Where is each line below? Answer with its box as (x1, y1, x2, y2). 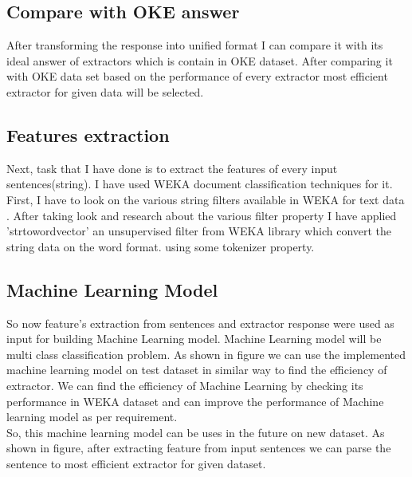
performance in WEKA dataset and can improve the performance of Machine (6, 392, 384, 409)
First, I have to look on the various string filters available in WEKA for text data (6, 191, 405, 207)
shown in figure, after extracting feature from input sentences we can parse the (6, 440, 391, 456)
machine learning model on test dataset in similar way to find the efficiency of (6, 361, 387, 378)
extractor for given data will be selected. (6, 83, 204, 100)
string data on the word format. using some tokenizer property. (6, 238, 315, 254)
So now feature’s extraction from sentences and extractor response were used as (6, 314, 394, 331)
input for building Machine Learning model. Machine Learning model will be (6, 330, 382, 347)
